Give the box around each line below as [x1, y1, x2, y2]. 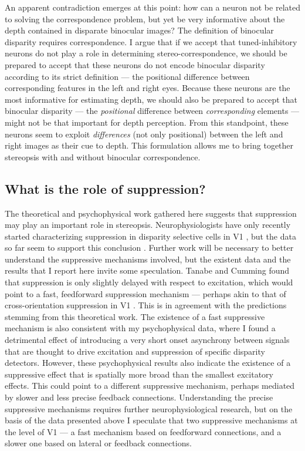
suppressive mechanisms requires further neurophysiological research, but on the [5, 402, 293, 415]
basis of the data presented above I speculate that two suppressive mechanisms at [5, 414, 298, 426]
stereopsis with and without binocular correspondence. [5, 150, 201, 163]
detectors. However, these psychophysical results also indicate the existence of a [5, 356, 291, 369]
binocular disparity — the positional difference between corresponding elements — [5, 105, 300, 117]
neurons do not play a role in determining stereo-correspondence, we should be [5, 47, 287, 59]
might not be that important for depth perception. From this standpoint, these [5, 116, 289, 128]
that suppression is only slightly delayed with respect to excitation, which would [5, 276, 293, 288]
